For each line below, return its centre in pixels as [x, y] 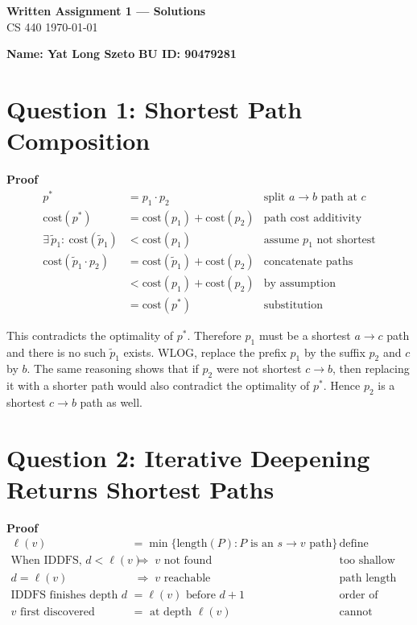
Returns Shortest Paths [140, 488]
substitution [293, 305]
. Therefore [214, 335]
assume [281, 240]
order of [359, 595]
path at [339, 197]
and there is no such [56, 352]
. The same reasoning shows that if [113, 368]
